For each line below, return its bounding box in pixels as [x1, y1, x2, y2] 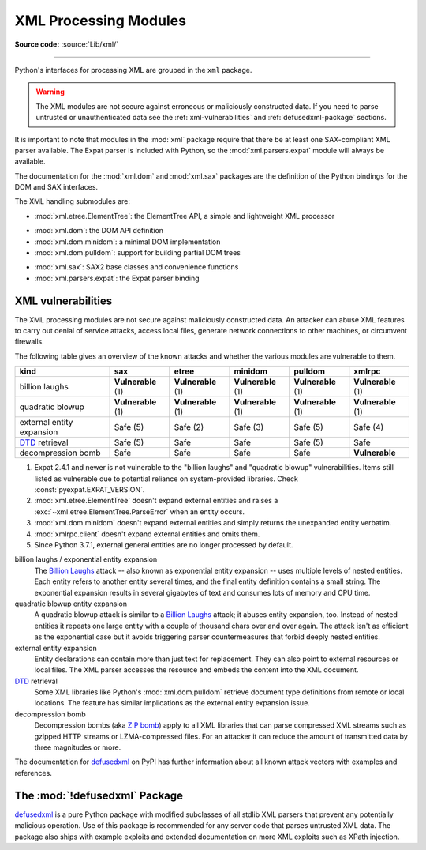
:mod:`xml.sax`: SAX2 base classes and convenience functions [34, 262, 239, 272]
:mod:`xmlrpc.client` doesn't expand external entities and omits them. [34, 529, 260, 539]
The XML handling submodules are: [14, 197, 130, 206]
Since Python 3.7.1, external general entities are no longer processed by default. [34, 540, 293, 549]
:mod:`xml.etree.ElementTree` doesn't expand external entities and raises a [34, 496, 278, 506]
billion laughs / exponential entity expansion [14, 555, 158, 564]
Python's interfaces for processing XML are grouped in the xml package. [14, 65, 252, 74]
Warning [35, 87, 65, 96]
